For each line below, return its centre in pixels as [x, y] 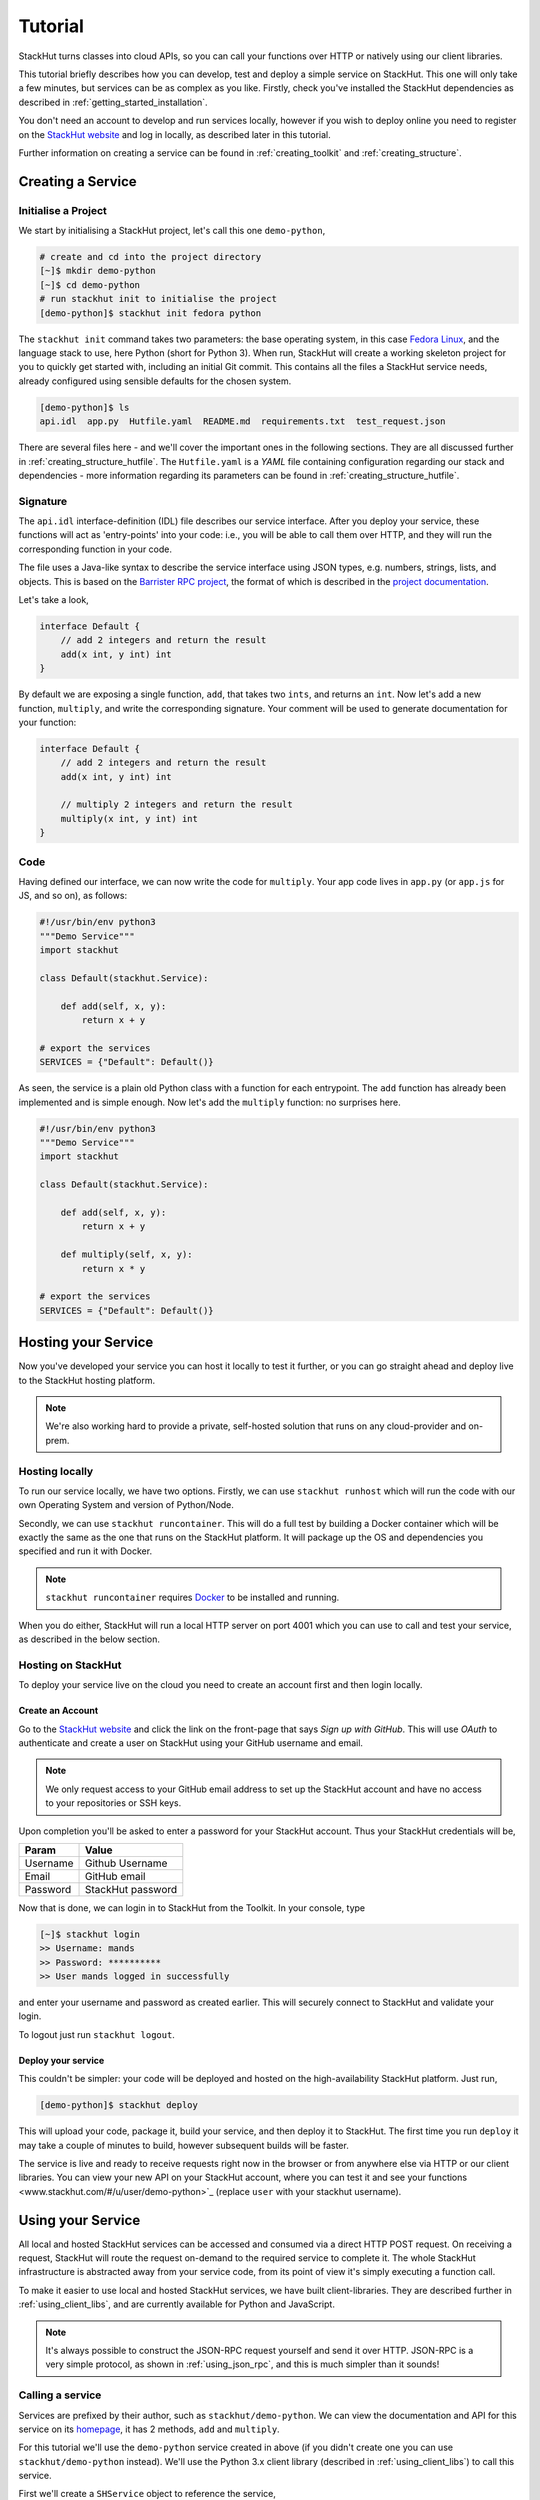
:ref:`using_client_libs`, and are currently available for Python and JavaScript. [176, 2304]
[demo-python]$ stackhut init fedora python [150, 313]
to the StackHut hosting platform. [86, 1380]
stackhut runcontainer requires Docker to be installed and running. [192, 1597]
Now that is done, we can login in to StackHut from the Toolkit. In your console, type [192, 1907]
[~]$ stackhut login [89, 1934]
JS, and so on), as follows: [73, 896]
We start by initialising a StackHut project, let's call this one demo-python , [172, 231]
